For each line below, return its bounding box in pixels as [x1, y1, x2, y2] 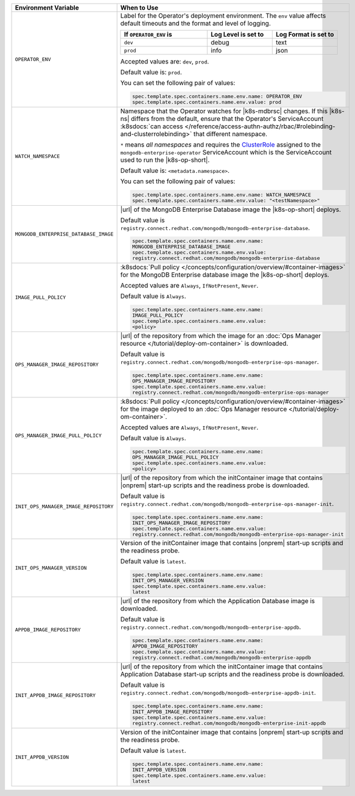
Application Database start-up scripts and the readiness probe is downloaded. [120, 670, 345, 679]
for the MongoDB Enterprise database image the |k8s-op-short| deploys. [120, 270, 329, 279]
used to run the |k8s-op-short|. [120, 156, 210, 164]
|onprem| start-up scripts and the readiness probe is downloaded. [120, 481, 310, 490]
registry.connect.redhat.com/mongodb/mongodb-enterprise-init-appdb [132, 720, 326, 726]
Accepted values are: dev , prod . [120, 57, 209, 65]
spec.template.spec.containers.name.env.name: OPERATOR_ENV [132, 93, 303, 99]
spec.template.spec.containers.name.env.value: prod [132, 98, 281, 105]
